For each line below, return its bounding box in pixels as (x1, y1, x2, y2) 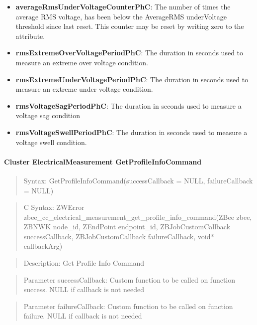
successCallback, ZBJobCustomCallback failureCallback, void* (23, 231, 214, 241)
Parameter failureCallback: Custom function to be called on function (23, 301, 233, 311)
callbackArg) (23, 241, 63, 251)
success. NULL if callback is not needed (23, 284, 144, 295)
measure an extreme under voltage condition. (15, 84, 153, 94)
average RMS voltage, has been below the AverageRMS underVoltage (15, 11, 227, 21)
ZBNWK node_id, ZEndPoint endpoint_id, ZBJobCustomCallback (23, 221, 231, 232)
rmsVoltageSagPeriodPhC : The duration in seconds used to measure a (15, 100, 242, 111)
